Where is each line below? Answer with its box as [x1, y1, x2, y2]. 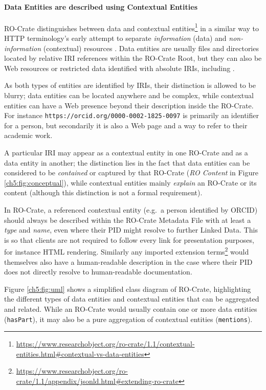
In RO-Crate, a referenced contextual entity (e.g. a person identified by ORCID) [4, 204, 258, 215]
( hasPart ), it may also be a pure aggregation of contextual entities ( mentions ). [4, 313, 253, 324]
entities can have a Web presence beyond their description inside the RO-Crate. [4, 100, 254, 110]
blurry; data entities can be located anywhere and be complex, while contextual [4, 90, 254, 101]
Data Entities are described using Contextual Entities [4, 1, 198, 12]
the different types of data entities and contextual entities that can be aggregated [4, 293, 259, 304]
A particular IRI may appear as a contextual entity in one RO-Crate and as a [4, 147, 248, 158]
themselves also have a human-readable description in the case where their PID [4, 256, 253, 267]
